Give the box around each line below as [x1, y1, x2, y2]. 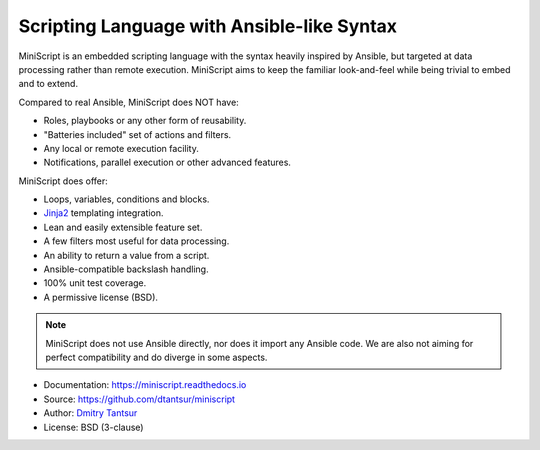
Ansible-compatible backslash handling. [43, 263, 209, 275]
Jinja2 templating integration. [43, 207, 164, 219]
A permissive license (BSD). [43, 291, 159, 303]
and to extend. [18, 78, 79, 90]
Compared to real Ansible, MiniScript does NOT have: [18, 96, 239, 108]
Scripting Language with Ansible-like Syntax [18, 15, 398, 37]
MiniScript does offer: [18, 175, 109, 187]
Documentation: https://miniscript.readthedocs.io [43, 379, 247, 391]
